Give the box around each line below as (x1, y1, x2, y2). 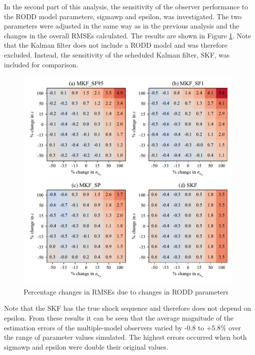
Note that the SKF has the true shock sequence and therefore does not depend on (4, 303, 251, 313)
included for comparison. (4, 59, 78, 69)
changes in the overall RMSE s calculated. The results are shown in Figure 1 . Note (4, 30, 252, 40)
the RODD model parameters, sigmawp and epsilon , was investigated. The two (4, 11, 242, 21)
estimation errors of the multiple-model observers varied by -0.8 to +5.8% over (4, 322, 241, 332)
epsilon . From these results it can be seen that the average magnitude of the (4, 312, 234, 323)
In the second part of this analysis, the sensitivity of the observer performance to (4, 1, 248, 11)
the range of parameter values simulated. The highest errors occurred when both (4, 332, 247, 342)
